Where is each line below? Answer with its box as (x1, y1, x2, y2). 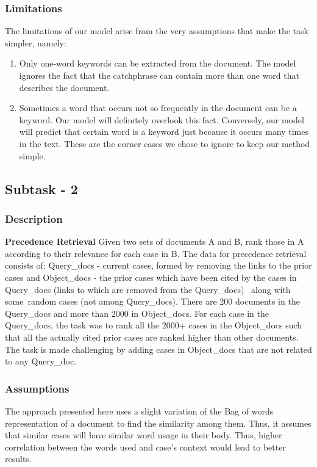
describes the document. (19, 81, 110, 93)
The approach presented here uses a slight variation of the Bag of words (5, 404, 274, 417)
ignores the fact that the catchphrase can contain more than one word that (19, 69, 299, 81)
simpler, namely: (5, 36, 66, 49)
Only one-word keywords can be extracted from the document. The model (19, 57, 296, 70)
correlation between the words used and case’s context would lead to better (5, 440, 286, 453)
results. (5, 452, 32, 465)
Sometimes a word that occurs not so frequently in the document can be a (19, 101, 297, 114)
